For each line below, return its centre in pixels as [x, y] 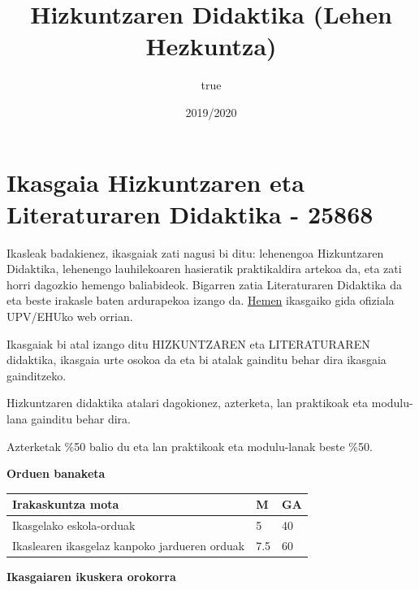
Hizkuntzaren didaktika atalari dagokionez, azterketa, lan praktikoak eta [188, 403]
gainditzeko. [37, 375]
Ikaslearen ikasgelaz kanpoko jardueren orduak [129, 545]
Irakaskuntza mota [66, 504]
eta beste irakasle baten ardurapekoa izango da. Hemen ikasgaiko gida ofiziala [201, 300]
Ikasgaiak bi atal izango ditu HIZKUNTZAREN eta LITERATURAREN [188, 343]
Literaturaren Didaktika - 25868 [190, 213]
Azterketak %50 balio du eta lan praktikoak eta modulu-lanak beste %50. [190, 446]
